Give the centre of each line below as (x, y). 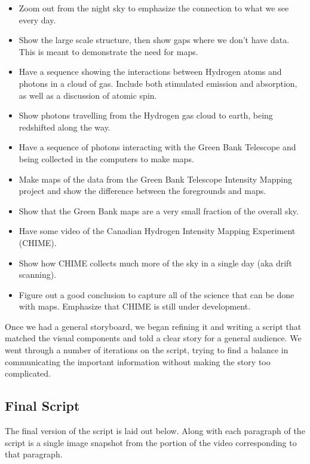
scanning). (38, 275)
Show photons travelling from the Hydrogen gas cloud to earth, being (146, 115)
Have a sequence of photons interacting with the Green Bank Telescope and (157, 147)
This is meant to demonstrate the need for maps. (108, 51)
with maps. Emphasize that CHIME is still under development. (135, 306)
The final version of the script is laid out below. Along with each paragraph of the (155, 431)
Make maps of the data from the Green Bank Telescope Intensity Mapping (155, 179)
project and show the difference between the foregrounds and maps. (142, 191)
